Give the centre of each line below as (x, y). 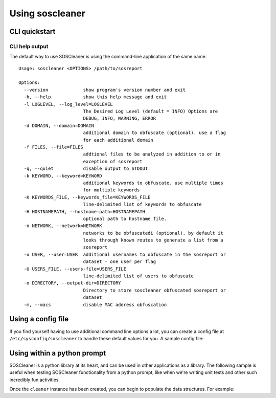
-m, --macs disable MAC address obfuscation (95, 305)
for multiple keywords (111, 190)
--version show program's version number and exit (105, 90)
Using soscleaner (47, 13)
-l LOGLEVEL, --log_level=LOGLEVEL (68, 104)
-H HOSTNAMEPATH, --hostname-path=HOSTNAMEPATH (85, 212)
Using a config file (39, 319)
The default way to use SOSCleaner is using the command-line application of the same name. (108, 57)
